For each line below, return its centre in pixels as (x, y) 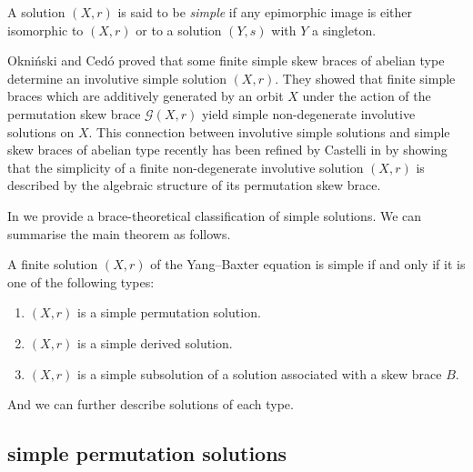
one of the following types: (81, 281)
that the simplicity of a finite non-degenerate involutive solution (186, 167)
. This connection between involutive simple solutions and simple (269, 131)
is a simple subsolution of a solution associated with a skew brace (260, 373)
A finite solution (53, 264)
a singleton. (344, 30)
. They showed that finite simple (365, 78)
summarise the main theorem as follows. (119, 233)
